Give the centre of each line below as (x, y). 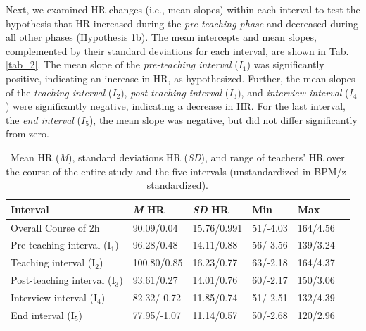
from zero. (27, 133)
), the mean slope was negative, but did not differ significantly (223, 119)
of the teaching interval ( (59, 92)
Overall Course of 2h (55, 227)
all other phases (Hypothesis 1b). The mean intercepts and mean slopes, (161, 37)
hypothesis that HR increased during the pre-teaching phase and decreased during (182, 23)
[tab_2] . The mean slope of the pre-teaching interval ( (122, 64)
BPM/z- (332, 171)
